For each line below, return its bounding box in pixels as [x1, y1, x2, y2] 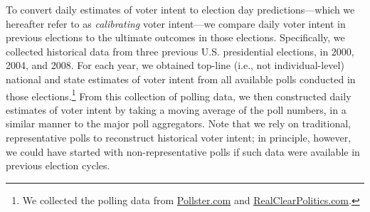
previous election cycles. [6, 158, 110, 173]
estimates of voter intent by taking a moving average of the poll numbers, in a [6, 102, 347, 117]
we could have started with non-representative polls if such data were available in [6, 144, 360, 159]
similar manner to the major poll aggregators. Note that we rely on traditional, [6, 116, 351, 131]
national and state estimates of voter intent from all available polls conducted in [6, 71, 356, 86]
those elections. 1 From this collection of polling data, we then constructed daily [6, 86, 351, 103]
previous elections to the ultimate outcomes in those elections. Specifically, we [6, 30, 345, 45]
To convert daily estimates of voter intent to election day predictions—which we [6, 2, 355, 16]
